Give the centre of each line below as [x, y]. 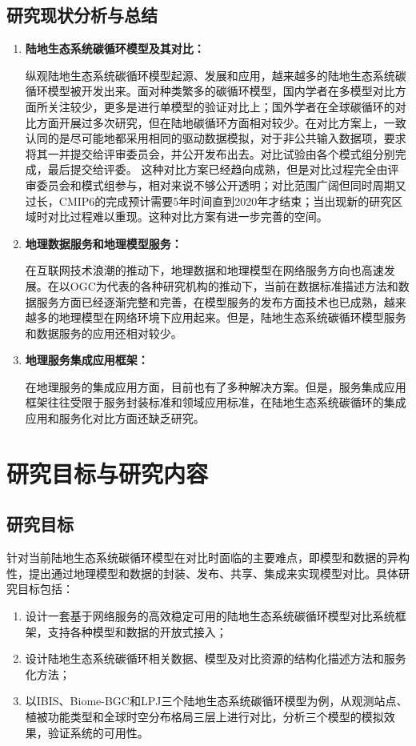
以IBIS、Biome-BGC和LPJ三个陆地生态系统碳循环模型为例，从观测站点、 [216, 701]
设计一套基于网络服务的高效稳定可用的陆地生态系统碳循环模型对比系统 [210, 616]
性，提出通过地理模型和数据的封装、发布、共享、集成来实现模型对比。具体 [202, 573]
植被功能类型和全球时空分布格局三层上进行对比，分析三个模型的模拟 [204, 716]
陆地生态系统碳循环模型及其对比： [115, 48]
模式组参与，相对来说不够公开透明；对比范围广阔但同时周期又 [244, 184]
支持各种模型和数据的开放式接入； [137, 631]
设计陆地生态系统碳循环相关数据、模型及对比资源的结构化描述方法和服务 [216, 658]
